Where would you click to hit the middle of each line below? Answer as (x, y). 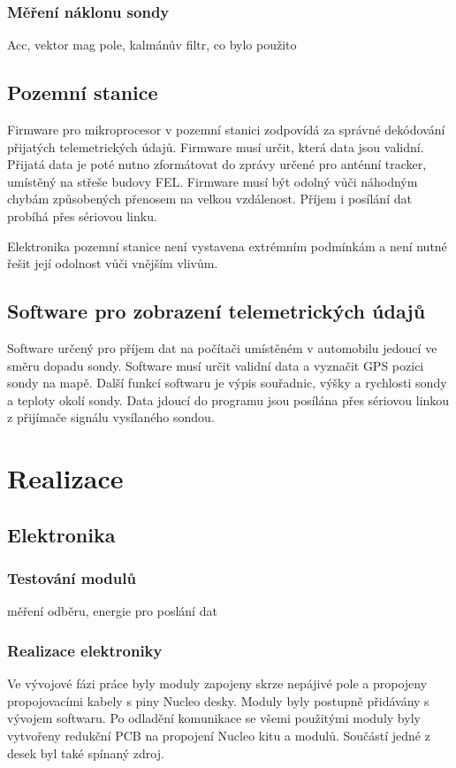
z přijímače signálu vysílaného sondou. (111, 417)
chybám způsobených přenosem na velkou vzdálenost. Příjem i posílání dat (209, 199)
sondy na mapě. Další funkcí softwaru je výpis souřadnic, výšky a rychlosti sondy (227, 383)
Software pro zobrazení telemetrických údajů (217, 311)
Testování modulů (72, 578)
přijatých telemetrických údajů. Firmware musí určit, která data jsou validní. (216, 146)
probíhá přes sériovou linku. (82, 215)
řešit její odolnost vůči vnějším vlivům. (113, 263)
